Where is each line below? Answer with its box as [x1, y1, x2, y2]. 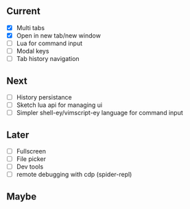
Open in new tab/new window [16, 31, 101, 40]
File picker [16, 155, 46, 163]
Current [6, 5, 40, 17]
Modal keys [16, 47, 49, 55]
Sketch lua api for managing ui [16, 101, 103, 109]
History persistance [16, 93, 73, 101]
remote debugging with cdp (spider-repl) [16, 171, 132, 179]
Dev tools [16, 162, 44, 171]
